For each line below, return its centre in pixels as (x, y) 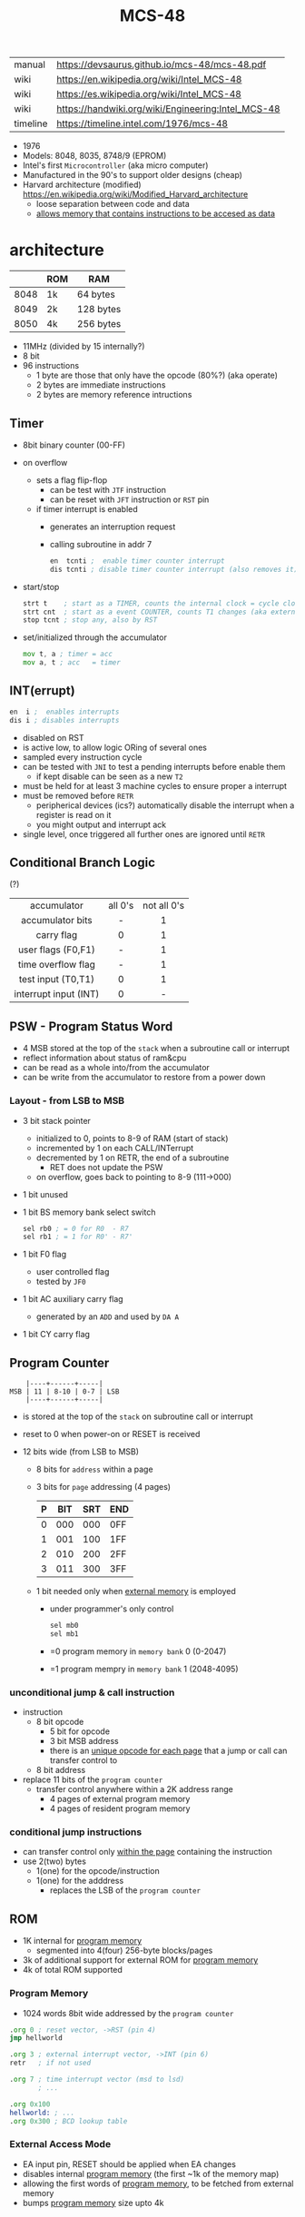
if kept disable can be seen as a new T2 (109, 776)
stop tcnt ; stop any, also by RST (90, 620)
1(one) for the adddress (80, 1881)
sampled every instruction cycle (82, 757)
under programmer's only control (112, 1609)
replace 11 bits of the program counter (93, 1779)
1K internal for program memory (82, 1941)
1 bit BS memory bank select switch (89, 1212)
